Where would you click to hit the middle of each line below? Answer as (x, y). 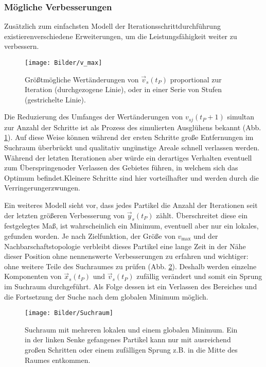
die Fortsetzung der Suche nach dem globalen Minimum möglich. (106, 296)
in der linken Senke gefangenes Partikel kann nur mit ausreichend (128, 339)
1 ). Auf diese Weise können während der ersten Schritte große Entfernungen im (129, 137)
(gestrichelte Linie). (55, 99)
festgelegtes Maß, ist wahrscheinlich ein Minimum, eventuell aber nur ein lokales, (131, 226)
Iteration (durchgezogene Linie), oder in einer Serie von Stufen (123, 89)
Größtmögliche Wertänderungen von (82, 79)
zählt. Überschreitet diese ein (202, 215)
